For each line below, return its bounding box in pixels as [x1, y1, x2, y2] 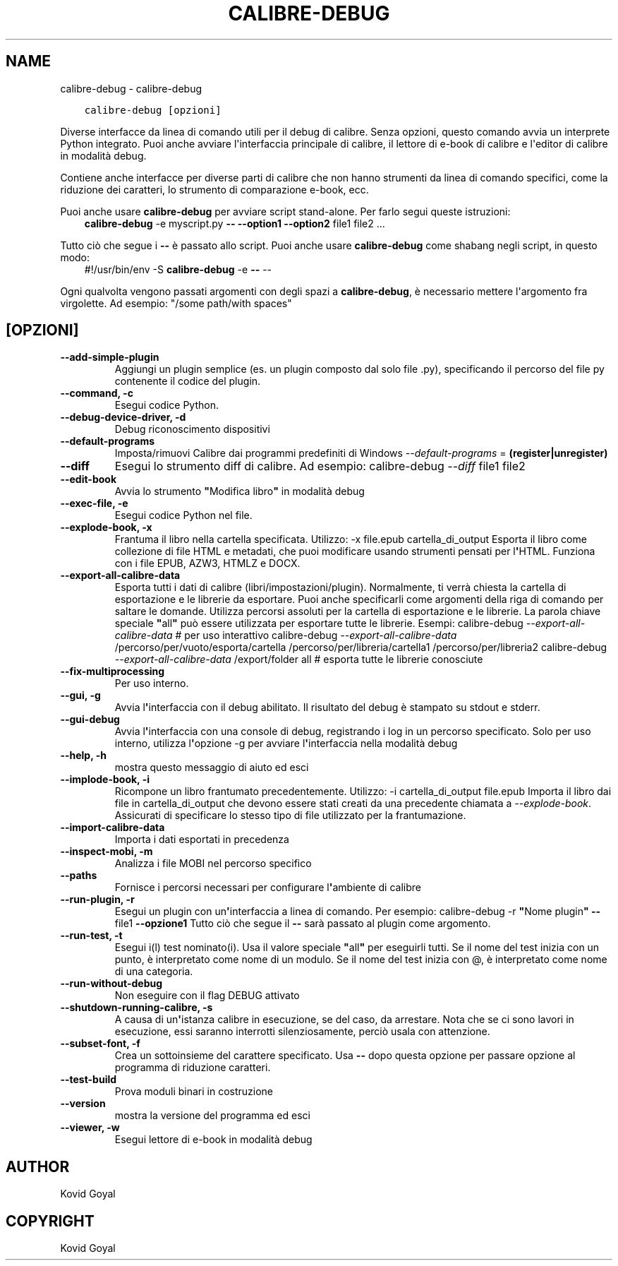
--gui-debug [60, 713, 120, 726]
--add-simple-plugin [60, 351, 159, 364]
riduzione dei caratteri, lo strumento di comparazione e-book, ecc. [60, 183, 369, 196]
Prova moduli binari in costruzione [114, 1085, 274, 1098]
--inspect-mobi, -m [60, 845, 153, 858]
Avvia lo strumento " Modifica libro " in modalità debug [114, 485, 365, 498]
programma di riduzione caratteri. [114, 1061, 271, 1074]
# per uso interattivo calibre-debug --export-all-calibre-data [175, 629, 457, 642]
